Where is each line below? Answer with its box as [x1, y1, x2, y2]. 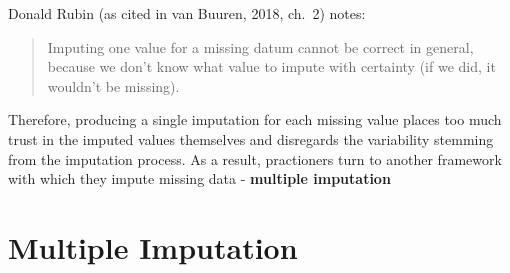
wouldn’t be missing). [47, 75, 180, 96]
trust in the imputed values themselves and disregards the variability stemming [8, 128, 494, 149]
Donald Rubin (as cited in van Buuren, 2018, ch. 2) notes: [8, 3, 366, 23]
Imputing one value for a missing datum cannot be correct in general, [47, 36, 474, 57]
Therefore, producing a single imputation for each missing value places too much [8, 109, 502, 130]
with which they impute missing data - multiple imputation [8, 168, 391, 189]
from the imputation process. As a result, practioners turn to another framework [8, 148, 502, 169]
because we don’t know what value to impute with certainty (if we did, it [47, 56, 496, 77]
